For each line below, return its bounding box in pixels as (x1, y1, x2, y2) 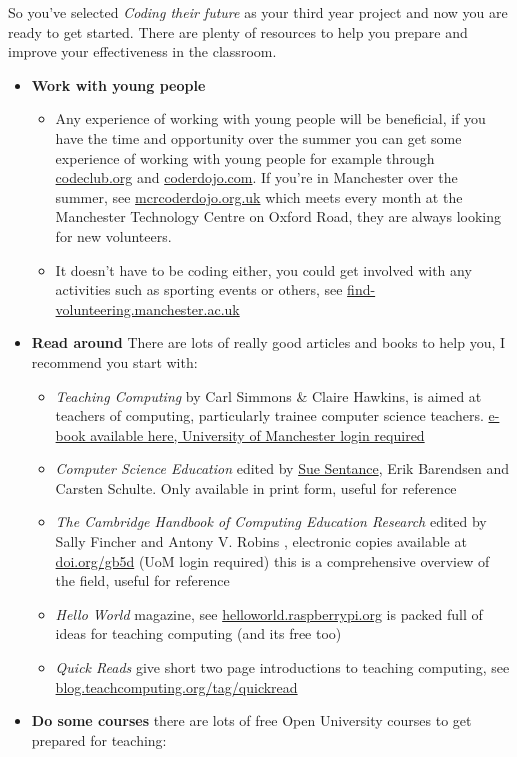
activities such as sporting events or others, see (55, 279, 343, 300)
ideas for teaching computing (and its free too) (55, 623, 342, 644)
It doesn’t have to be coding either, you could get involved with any (55, 259, 472, 280)
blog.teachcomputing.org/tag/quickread (55, 676, 298, 697)
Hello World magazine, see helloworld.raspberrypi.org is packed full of (55, 603, 483, 624)
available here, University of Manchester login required (90, 424, 425, 445)
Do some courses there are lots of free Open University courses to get (31, 710, 472, 731)
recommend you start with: (31, 351, 198, 372)
